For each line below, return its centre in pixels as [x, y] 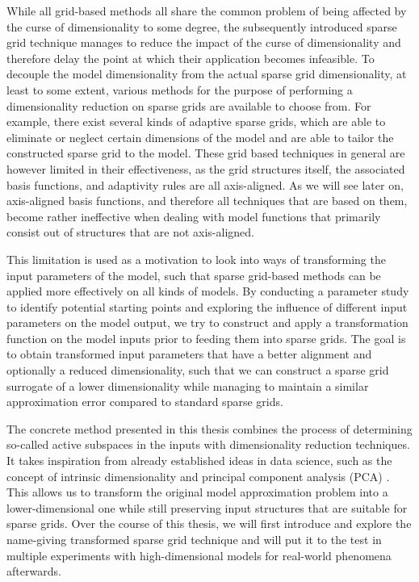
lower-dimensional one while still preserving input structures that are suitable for [207, 507]
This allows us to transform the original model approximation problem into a [197, 492]
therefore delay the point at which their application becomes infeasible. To [191, 58]
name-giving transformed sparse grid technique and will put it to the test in [194, 539]
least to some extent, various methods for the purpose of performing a [180, 89]
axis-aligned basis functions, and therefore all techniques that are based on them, [207, 201]
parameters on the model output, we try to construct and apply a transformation [207, 322]
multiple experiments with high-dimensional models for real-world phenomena [199, 555]
